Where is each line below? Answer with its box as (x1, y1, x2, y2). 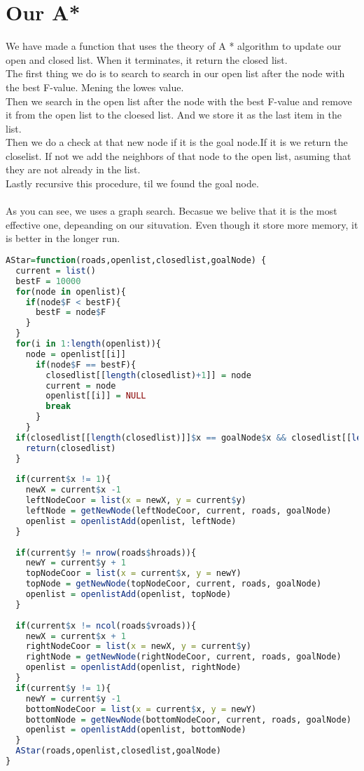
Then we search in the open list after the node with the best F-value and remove (6, 93, 352, 108)
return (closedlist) (25, 443, 116, 453)
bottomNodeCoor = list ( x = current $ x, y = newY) (25, 704, 257, 714)
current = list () (15, 265, 96, 276)
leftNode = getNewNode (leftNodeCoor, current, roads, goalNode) (25, 506, 332, 516)
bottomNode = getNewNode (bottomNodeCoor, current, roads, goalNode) (25, 714, 351, 725)
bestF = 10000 (15, 276, 81, 286)
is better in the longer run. (6, 231, 120, 246)
